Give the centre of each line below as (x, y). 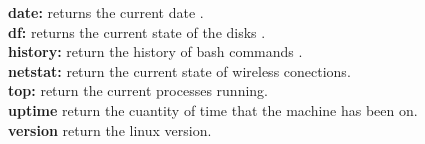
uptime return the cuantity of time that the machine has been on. (213, 109)
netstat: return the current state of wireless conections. (179, 70)
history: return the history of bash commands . (155, 51)
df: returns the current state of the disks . (137, 31)
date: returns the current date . (106, 12)
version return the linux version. (110, 129)
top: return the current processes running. (138, 90)
